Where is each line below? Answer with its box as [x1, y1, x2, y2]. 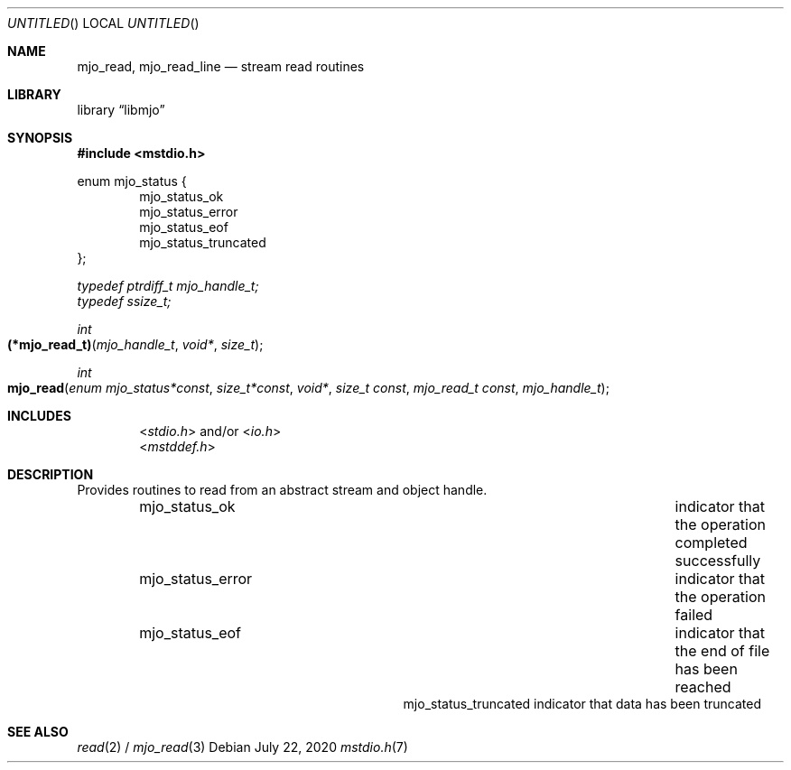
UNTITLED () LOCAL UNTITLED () [7, 15, 200, 31]
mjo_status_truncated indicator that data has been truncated [403, 696, 762, 711]
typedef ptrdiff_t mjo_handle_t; [77, 278, 259, 293]
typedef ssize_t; [77, 293, 172, 309]
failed [675, 606, 713, 624]
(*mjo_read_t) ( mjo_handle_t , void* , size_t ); [7, 337, 264, 352]
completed [675, 533, 748, 552]
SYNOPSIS [7, 130, 73, 145]
